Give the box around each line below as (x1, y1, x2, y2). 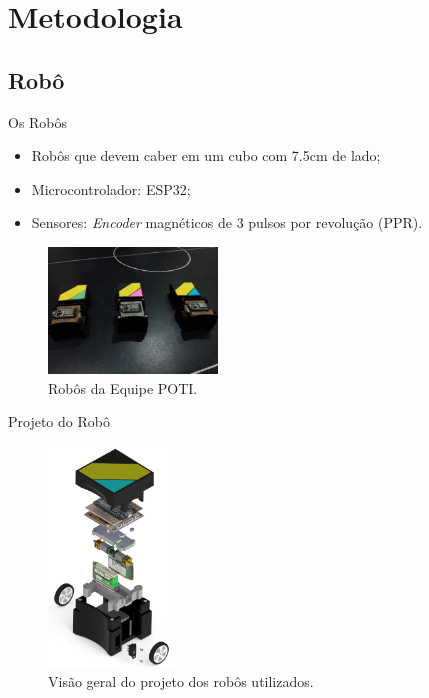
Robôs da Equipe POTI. (48, 377, 198, 398)
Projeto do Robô (8, 411, 110, 432)
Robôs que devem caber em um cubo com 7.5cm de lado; (31, 145, 381, 166)
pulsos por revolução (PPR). (248, 212, 423, 233)
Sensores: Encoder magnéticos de (31, 212, 232, 233)
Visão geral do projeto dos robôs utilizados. (48, 671, 314, 692)
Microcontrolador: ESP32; (31, 178, 191, 199)
